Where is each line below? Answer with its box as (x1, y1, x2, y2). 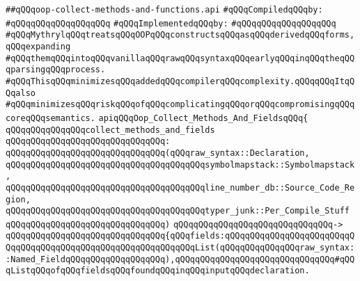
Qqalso (6, 88, 36, 98)
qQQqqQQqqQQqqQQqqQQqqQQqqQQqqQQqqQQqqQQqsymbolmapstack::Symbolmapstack (6, 159, 355, 170)
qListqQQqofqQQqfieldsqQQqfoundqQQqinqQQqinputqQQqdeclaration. (6, 266, 310, 276)
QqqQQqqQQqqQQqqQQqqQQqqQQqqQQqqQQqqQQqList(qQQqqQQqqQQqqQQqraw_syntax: (6, 243, 355, 253)
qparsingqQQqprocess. (6, 65, 106, 75)
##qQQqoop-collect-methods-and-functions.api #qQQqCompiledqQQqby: (6, 5, 323, 15)
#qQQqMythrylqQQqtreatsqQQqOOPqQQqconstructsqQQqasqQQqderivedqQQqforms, (6, 30, 355, 40)
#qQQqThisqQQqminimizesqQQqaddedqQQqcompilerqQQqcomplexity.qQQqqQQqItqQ (6, 76, 355, 86)
